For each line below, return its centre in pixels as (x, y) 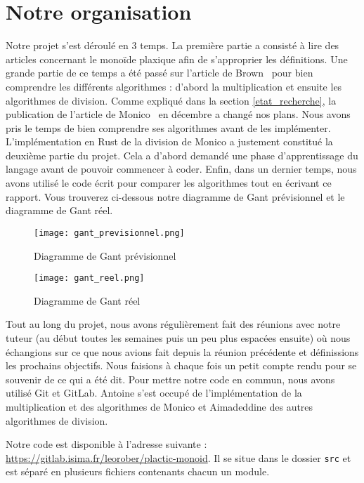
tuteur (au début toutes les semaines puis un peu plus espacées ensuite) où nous (178, 337)
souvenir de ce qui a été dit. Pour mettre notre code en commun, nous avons (170, 379)
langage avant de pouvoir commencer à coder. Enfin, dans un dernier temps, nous (181, 169)
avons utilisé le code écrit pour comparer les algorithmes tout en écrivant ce (169, 183)
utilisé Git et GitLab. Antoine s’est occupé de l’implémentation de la (154, 393)
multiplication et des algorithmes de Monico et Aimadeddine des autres (160, 406)
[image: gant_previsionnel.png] (109, 233)
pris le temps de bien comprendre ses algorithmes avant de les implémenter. (168, 127)
